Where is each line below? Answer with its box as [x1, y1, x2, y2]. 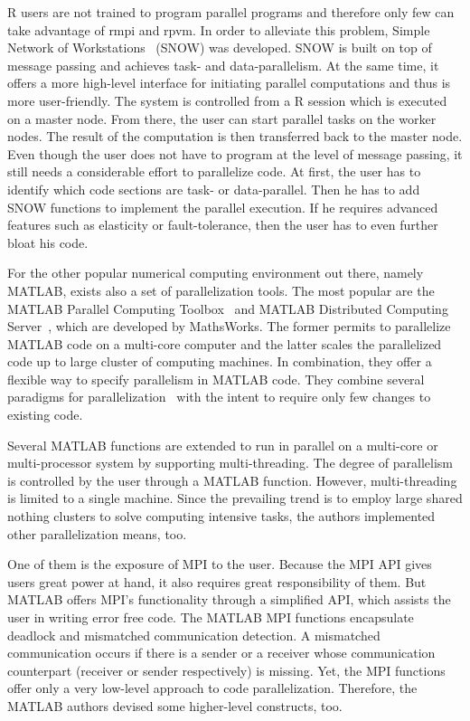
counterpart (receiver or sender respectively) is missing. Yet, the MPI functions [7, 660, 446, 679]
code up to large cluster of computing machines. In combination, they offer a [7, 352, 432, 371]
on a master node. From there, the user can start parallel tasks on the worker [7, 109, 437, 128]
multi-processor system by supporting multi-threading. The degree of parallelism [7, 453, 454, 472]
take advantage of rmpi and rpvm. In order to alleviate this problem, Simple [7, 20, 430, 39]
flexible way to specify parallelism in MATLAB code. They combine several [7, 369, 425, 388]
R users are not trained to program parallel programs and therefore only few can [7, 3, 455, 21]
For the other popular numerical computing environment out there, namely [7, 263, 424, 282]
